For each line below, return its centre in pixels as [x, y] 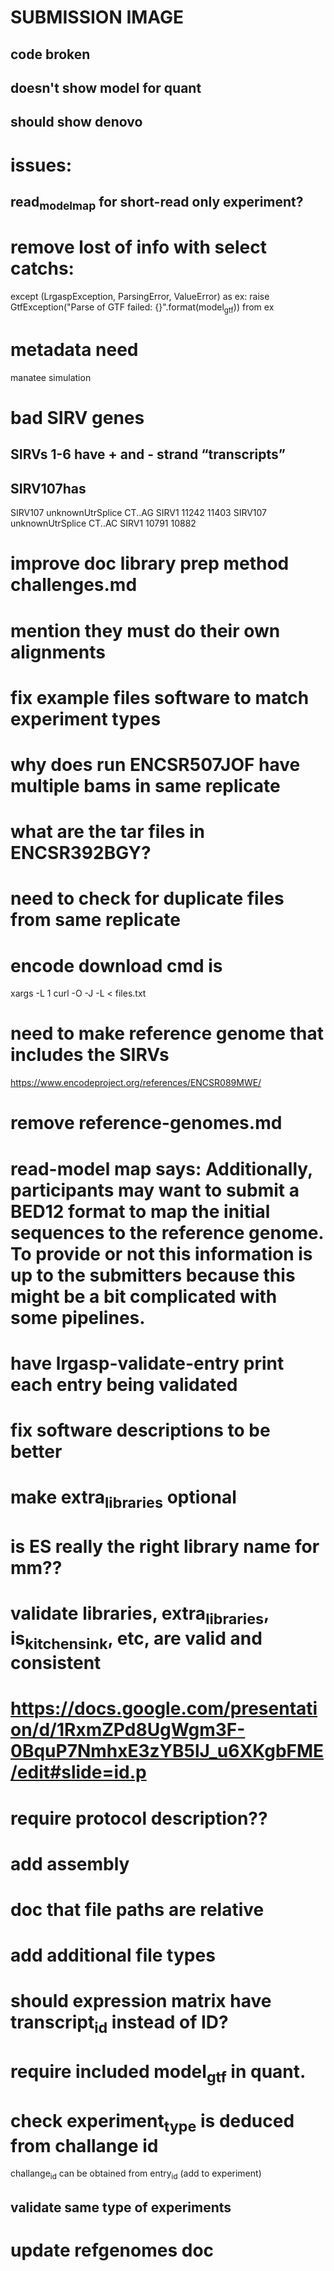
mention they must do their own [145, 630]
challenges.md [74, 585]
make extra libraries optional [123, 1499]
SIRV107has [48, 488]
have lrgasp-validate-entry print [147, 1363]
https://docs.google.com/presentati [164, 1708]
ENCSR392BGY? [81, 853]
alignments [58, 652]
